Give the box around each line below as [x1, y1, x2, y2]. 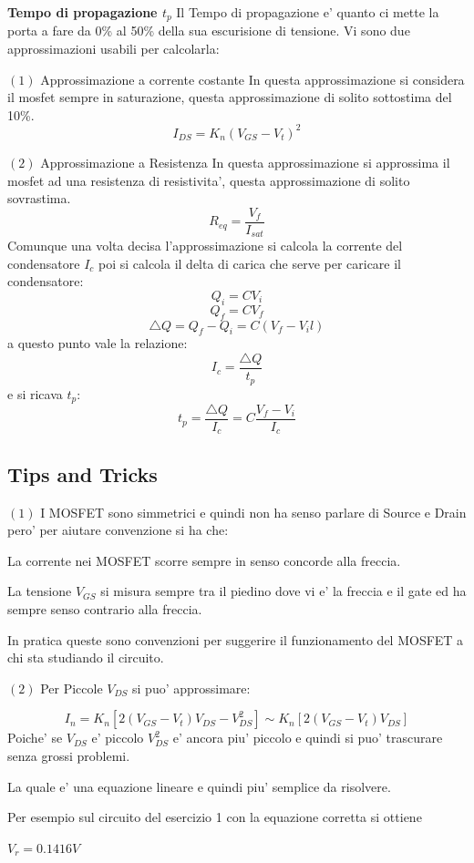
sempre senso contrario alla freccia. [7, 600, 202, 619]
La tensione [7, 581, 72, 601]
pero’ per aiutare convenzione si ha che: [7, 520, 229, 539]
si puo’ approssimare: [132, 678, 251, 697]
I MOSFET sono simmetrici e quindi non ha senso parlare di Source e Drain [40, 502, 467, 521]
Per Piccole [40, 678, 103, 697]
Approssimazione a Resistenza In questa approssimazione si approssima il [40, 152, 450, 171]
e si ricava [7, 384, 63, 403]
